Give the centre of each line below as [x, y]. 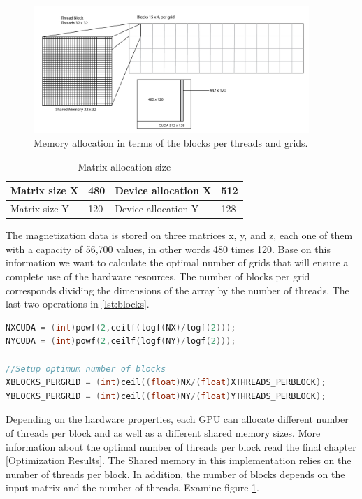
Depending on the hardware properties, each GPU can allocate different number [177, 419]
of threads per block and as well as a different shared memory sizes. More [163, 432]
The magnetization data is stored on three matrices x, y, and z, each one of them [179, 235]
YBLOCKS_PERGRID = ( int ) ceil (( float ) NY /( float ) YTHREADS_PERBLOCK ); [166, 396]
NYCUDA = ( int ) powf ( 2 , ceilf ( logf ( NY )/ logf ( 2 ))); [121, 341]
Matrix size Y [40, 209]
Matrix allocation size [124, 166]
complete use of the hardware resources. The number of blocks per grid [158, 276]
